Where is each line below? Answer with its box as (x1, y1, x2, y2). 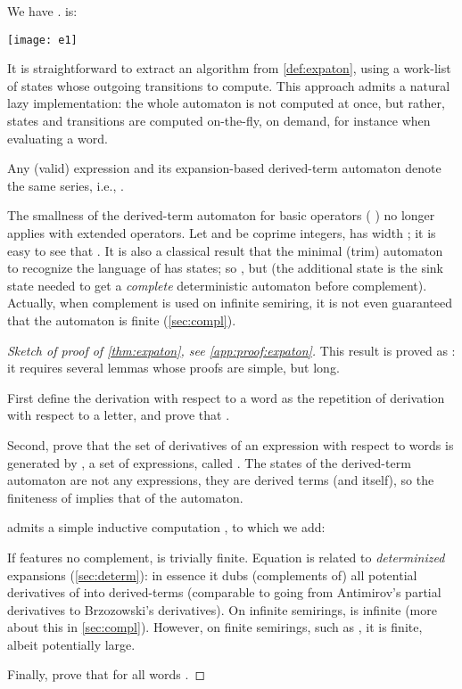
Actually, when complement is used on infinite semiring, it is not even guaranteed (7, 293, 452, 312)
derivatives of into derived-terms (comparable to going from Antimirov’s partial (7, 583, 441, 602)
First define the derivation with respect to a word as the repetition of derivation (7, 388, 445, 406)
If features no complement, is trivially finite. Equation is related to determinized (7, 547, 445, 566)
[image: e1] (7, 33, 78, 46)
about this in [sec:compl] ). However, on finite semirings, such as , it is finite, (7, 618, 423, 636)
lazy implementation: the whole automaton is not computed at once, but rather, (7, 94, 445, 112)
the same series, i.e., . (7, 176, 124, 194)
